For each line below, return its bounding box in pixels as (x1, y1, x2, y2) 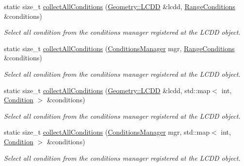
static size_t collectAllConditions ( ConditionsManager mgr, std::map (4, 127, 210, 137)
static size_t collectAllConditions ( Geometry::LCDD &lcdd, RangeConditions (4, 1, 235, 11)
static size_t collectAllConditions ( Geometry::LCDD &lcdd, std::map (4, 85, 211, 95)
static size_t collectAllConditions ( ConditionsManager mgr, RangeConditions (4, 43, 235, 53)
